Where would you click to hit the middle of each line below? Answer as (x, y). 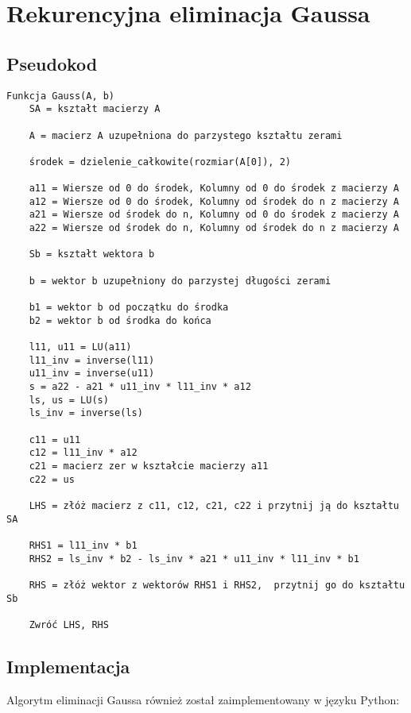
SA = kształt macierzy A (95, 109)
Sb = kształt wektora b (92, 254)
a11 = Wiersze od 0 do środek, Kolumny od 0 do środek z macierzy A (214, 189)
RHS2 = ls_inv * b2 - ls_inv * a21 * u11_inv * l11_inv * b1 (194, 559)
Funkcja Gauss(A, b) (61, 96)
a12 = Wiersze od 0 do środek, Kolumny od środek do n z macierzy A (214, 201)
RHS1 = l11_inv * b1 (83, 545)
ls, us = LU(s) (69, 400)
